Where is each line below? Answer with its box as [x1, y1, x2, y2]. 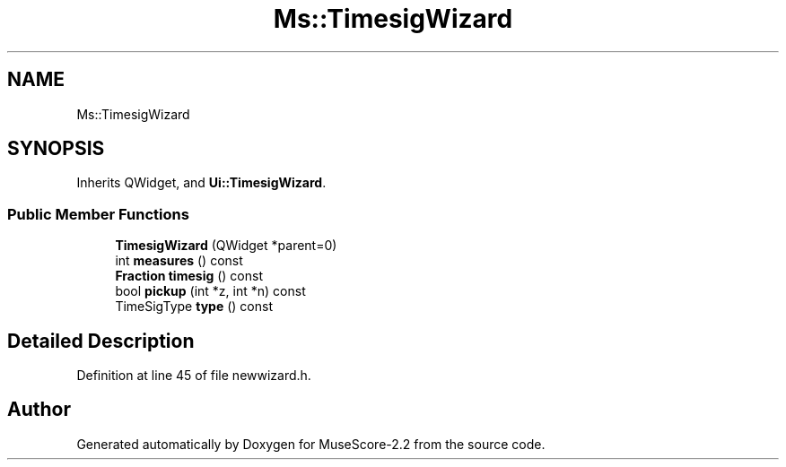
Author [7, 398, 71, 421]
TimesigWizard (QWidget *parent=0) [115, 238, 337, 254]
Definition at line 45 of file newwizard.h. [76, 368, 311, 384]
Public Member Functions [7, 204, 189, 223]
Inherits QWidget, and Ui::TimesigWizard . [76, 175, 327, 191]
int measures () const [115, 253, 243, 269]
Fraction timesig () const [115, 268, 263, 284]
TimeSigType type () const [115, 298, 273, 315]
